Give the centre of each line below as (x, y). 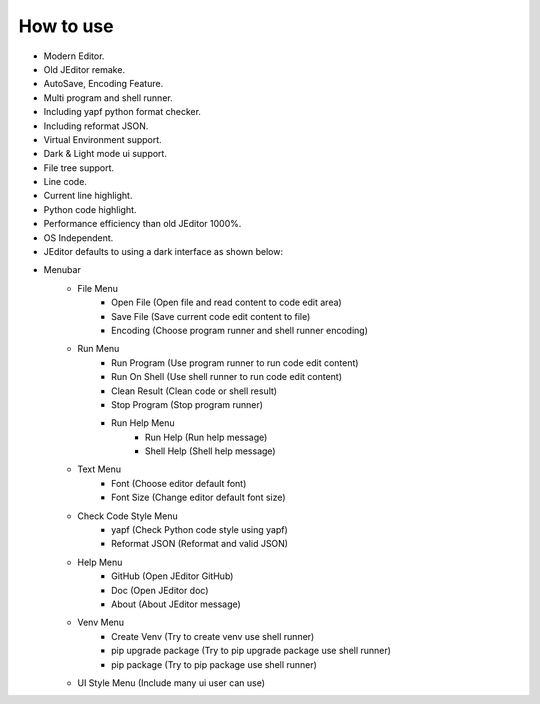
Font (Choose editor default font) (179, 483)
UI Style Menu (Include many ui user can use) (171, 682)
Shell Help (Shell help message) (210, 451)
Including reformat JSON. (96, 126)
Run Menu (98, 349)
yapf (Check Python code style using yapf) (200, 530)
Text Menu (99, 469)
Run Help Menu (143, 423)
